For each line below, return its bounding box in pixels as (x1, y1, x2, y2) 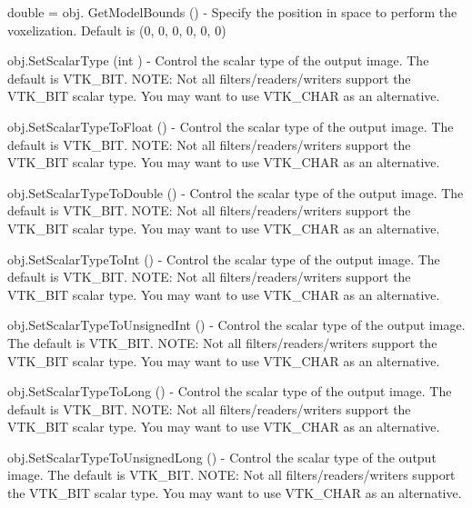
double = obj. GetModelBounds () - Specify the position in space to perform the (7, 3, 457, 21)
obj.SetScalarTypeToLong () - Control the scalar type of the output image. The (7, 382, 452, 401)
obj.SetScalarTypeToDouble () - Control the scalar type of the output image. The (7, 183, 464, 202)
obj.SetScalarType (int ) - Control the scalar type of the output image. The (7, 51, 429, 70)
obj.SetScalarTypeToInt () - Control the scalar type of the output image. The (7, 249, 440, 268)
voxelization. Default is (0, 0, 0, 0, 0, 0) (7, 20, 226, 39)
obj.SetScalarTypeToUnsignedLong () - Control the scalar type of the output (7, 447, 437, 466)
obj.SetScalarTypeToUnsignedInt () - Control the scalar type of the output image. (7, 315, 466, 334)
